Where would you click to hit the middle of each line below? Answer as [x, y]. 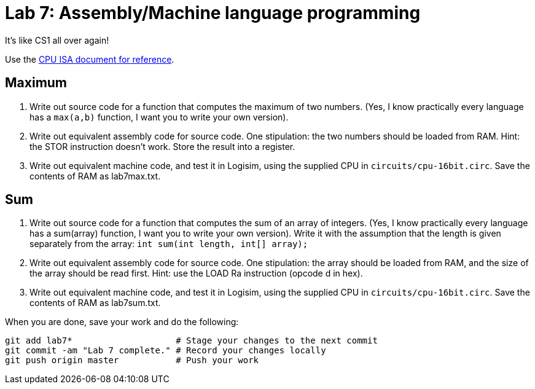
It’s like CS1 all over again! [57, 40]
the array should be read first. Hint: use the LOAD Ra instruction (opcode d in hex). [196, 273]
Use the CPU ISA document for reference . [90, 59]
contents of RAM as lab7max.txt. [95, 176]
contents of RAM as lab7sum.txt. [95, 303]
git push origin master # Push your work [132, 360]
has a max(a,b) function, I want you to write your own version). [159, 117]
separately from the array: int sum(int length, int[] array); [169, 244]
